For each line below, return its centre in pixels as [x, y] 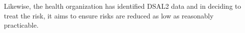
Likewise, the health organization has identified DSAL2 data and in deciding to [122, 6]
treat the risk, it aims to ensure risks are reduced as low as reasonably [109, 15]
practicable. [21, 25]
